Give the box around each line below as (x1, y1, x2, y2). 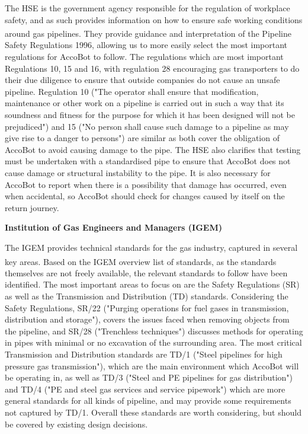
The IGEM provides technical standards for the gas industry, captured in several (5, 241, 298, 253)
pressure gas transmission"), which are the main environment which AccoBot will (5, 359, 299, 372)
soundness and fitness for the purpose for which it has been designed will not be (5, 108, 295, 120)
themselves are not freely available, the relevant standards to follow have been (5, 266, 288, 279)
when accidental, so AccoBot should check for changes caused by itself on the (5, 190, 285, 202)
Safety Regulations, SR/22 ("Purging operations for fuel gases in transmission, (5, 301, 289, 314)
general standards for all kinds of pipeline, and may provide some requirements (5, 394, 291, 407)
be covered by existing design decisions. (5, 417, 148, 430)
